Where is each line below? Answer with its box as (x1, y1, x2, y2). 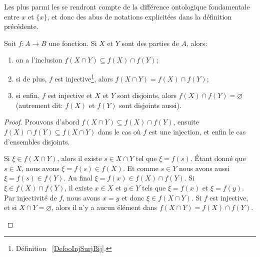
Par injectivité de (4, 192, 57, 202)
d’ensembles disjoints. (4, 136, 70, 146)
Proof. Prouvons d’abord (4, 116, 79, 127)
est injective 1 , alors (54, 71, 113, 83)
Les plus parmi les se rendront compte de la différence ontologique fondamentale (4, 1, 250, 11)
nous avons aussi (178, 162, 230, 173)
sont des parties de (121, 37, 179, 48)
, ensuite (173, 116, 199, 127)
